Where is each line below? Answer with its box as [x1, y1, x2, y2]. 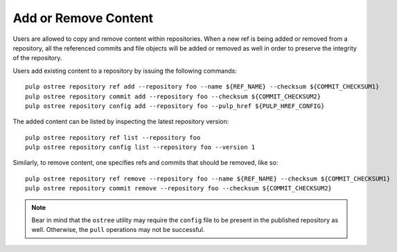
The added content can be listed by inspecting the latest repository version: [12, 118, 229, 126]
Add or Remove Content [12, 10, 154, 26]
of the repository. [12, 54, 62, 62]
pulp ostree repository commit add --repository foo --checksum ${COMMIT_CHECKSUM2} [25, 92, 321, 100]
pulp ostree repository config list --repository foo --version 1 [25, 143, 256, 152]
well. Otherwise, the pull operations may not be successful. [31, 226, 205, 234]
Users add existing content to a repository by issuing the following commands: [12, 66, 237, 75]
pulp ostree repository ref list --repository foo [25, 134, 201, 141]
